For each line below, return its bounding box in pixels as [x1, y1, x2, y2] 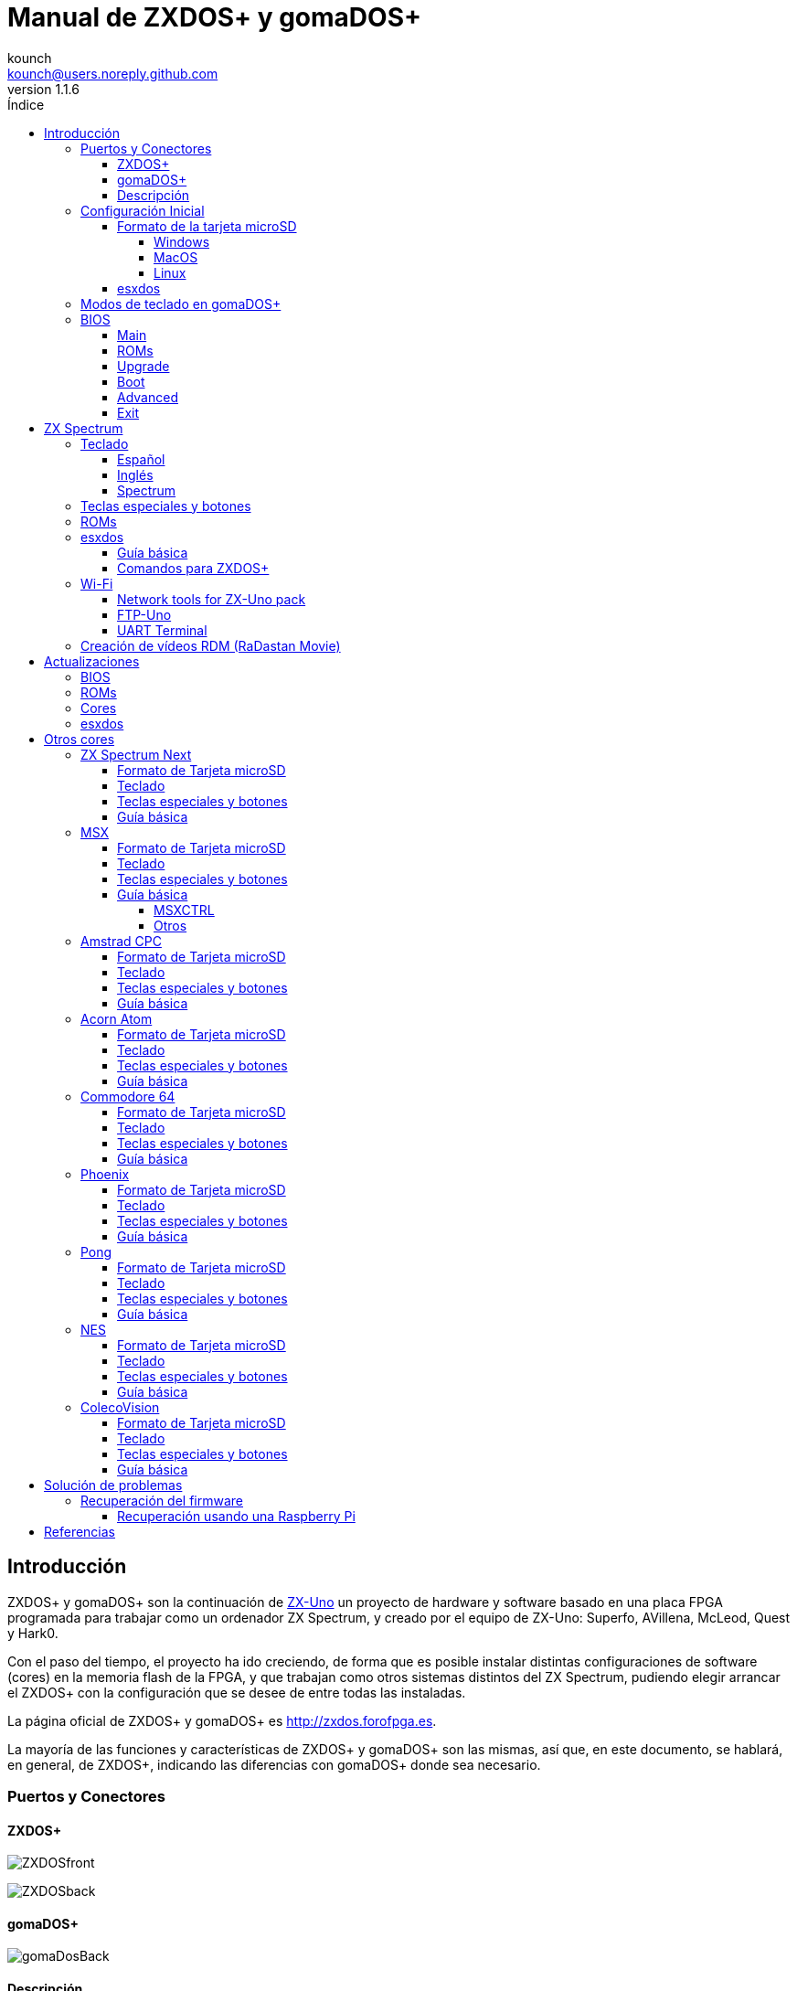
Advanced [117, 389, 178, 405]
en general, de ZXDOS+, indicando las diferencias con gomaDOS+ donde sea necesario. [7, 1756, 541, 1773]
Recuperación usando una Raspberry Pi [117, 1507, 356, 1524]
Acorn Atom [80, 1010, 153, 1027]
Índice [7, 96, 45, 112]
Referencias [44, 1523, 116, 1539]
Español [117, 451, 165, 467]
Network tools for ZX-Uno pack [117, 591, 306, 607]
